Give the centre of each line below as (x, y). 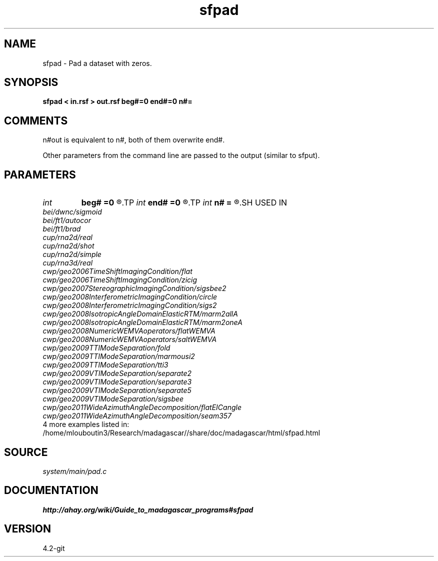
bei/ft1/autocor (67, 220)
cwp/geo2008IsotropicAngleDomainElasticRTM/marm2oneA (142, 322)
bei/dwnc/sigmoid (72, 212)
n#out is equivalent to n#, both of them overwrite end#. (134, 140)
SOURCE (26, 452)
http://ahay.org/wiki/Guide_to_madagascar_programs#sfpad (148, 509)
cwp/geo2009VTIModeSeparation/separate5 (117, 390)
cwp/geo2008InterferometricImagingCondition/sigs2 (130, 305)
